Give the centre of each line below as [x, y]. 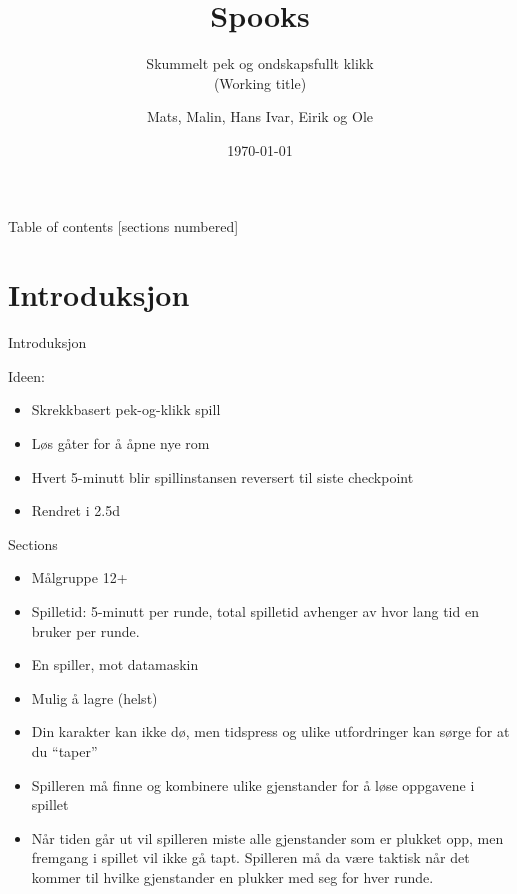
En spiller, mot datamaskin [115, 664]
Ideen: [26, 375]
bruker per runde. [85, 630]
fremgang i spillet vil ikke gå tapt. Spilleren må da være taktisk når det [250, 857]
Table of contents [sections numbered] [123, 225]
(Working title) [260, 82]
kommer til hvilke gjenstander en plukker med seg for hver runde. [232, 876]
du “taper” [64, 750]
